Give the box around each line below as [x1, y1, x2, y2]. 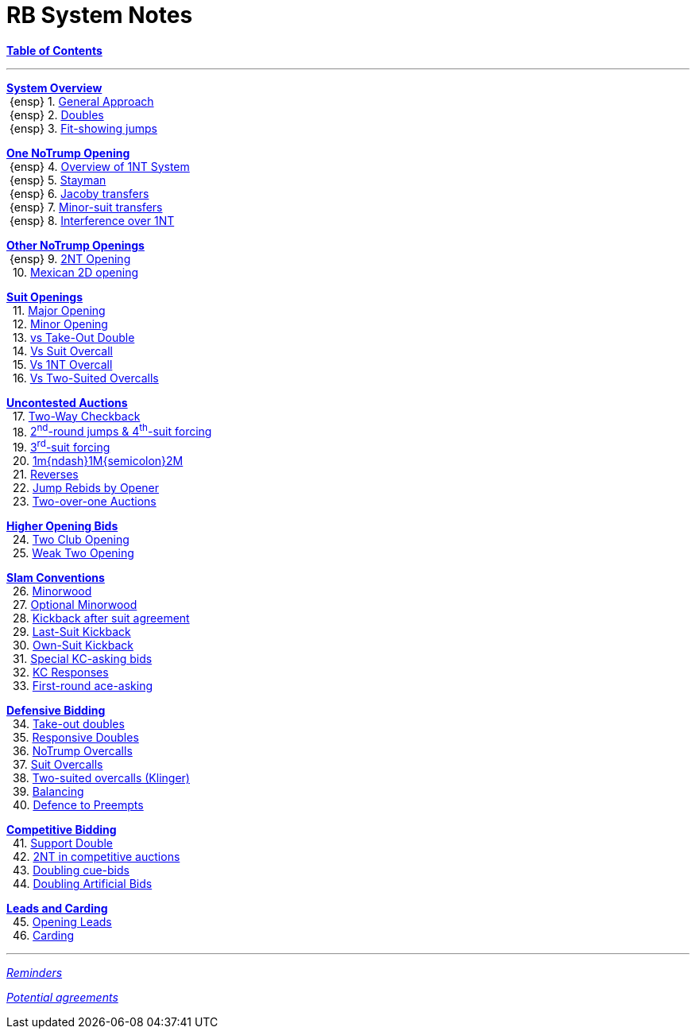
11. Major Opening [12, 303, 106, 317]
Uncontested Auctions [6, 395, 128, 409]
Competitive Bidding [6, 823, 117, 837]
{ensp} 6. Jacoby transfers [9, 186, 149, 200]
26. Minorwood [12, 584, 92, 599]
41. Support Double [12, 836, 114, 851]
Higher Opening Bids [6, 519, 118, 533]
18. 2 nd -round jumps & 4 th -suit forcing [12, 422, 212, 439]
